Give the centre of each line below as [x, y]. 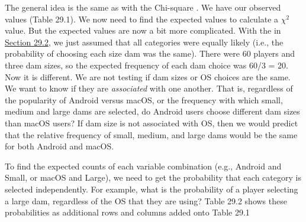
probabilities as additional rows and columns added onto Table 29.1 [127, 212]
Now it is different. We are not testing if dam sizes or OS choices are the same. [148, 76]
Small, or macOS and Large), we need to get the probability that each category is [153, 177]
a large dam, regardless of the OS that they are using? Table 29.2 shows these [146, 200]
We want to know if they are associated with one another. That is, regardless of [149, 88]
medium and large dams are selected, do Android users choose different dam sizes [152, 111]
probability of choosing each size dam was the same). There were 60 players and [150, 53]
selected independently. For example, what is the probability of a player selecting [152, 189]
